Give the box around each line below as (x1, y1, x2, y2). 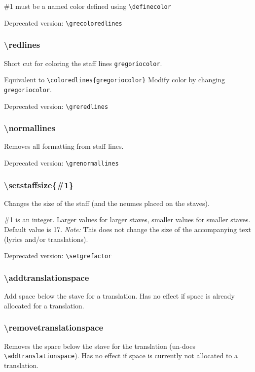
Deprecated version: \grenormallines (4, 157, 119, 168)
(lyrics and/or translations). (4, 234, 88, 244)
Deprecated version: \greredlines (4, 101, 109, 111)
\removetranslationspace (4, 321, 104, 334)
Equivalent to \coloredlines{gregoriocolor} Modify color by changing (4, 74, 225, 85)
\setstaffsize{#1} (4, 178, 74, 191)
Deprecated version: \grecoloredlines (4, 17, 122, 28)
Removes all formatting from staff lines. (4, 141, 124, 151)
